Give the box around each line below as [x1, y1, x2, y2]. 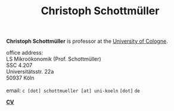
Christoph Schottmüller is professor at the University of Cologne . [6, 37, 168, 45]
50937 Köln [6, 74, 35, 81]
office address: [6, 49, 44, 56]
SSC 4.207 [6, 62, 33, 69]
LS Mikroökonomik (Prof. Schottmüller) [6, 55, 101, 63]
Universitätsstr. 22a [6, 68, 54, 75]
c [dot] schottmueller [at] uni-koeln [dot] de [22, 88, 140, 94]
